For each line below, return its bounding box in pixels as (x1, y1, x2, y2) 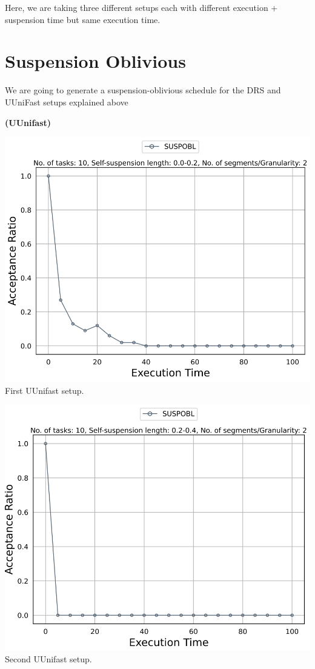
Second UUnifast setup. (5, 653, 92, 665)
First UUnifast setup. (5, 384, 84, 396)
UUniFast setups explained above (5, 95, 128, 108)
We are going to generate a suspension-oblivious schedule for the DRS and (5, 84, 281, 96)
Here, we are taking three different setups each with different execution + (5, 1, 278, 13)
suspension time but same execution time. (5, 13, 161, 25)
